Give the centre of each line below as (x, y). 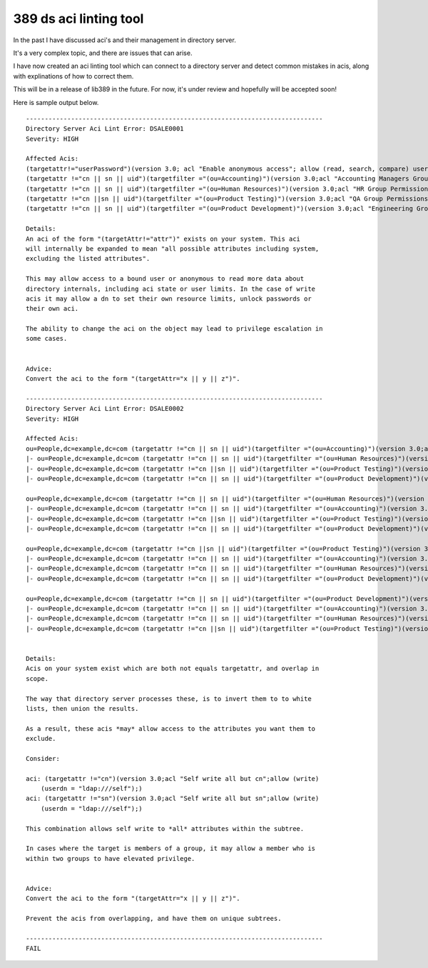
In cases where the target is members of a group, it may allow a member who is (171, 849)
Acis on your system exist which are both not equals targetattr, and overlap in (173, 669)
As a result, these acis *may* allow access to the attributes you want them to (171, 728)
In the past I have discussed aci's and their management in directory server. (125, 40)
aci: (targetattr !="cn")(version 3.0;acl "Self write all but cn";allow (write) (173, 778)
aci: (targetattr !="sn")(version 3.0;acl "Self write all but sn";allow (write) (173, 799)
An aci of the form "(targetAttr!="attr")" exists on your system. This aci (163, 239)
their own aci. (52, 309)
